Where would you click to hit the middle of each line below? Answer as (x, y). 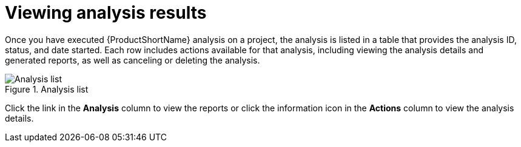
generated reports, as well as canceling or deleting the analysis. (133, 60)
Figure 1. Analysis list (47, 89)
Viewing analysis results (106, 13)
